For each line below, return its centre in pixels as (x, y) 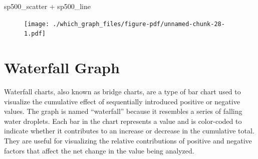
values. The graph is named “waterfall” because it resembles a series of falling (123, 111)
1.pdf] (35, 34)
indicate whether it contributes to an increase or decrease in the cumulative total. (129, 131)
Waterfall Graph (62, 67)
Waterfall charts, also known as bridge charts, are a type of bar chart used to (122, 92)
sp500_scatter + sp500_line (47, 6)
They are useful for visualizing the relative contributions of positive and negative (128, 140)
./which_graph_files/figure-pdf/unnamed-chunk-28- (139, 24)
